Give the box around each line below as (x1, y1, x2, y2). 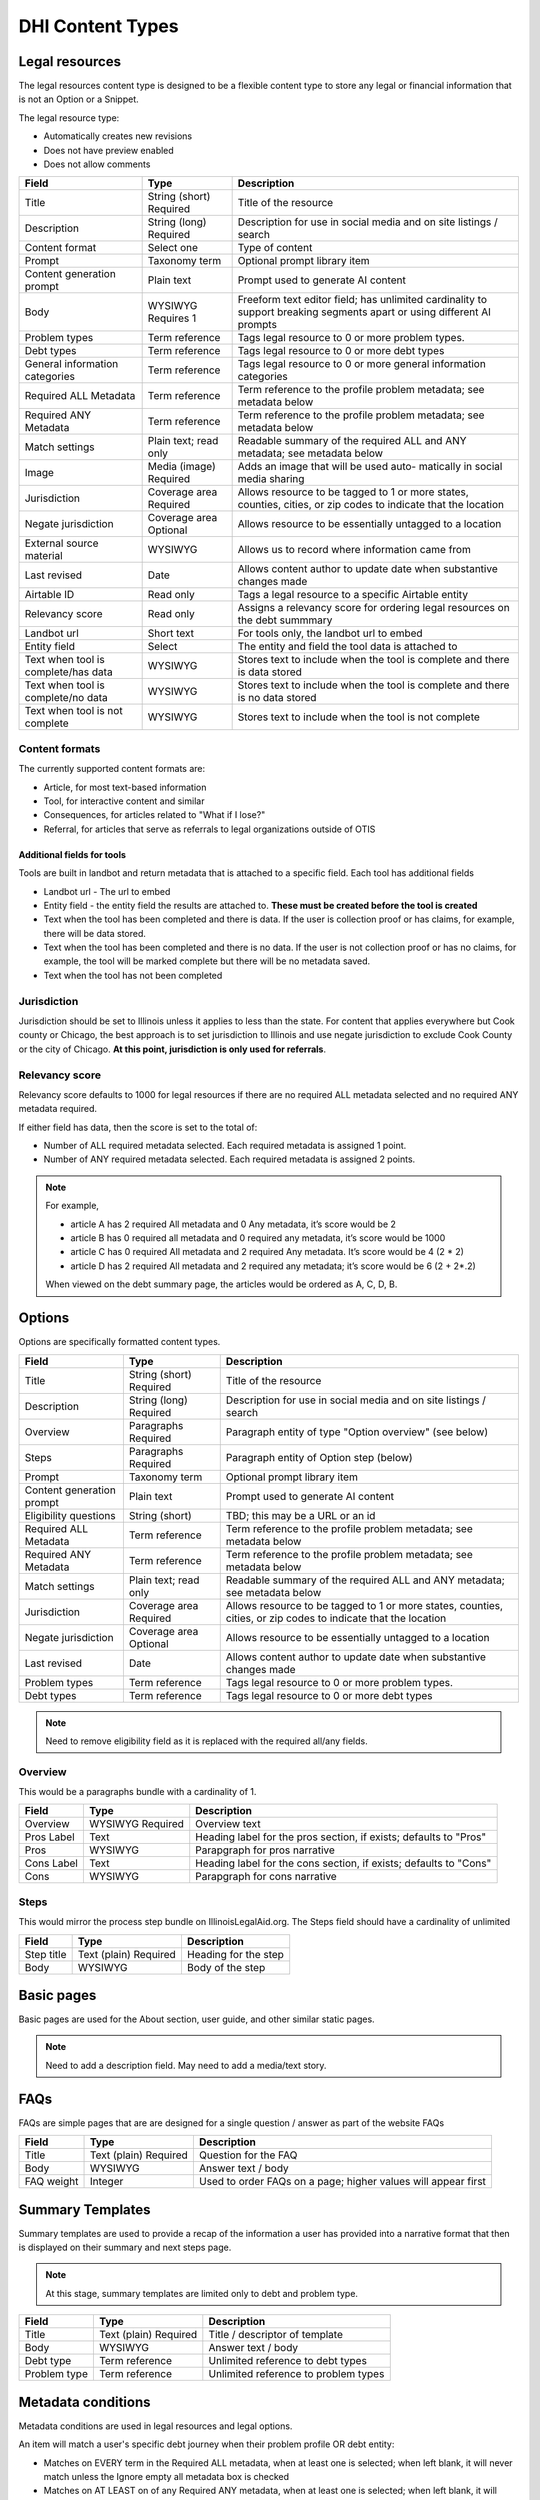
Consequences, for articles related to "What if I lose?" (43, 809, 266, 821)
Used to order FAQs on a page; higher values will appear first (198, 2175, 487, 2189)
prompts (237, 318, 277, 332)
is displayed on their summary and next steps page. (18, 2241, 232, 2254)
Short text (147, 626, 195, 640)
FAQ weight (24, 2175, 79, 2189)
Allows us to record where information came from (237, 543, 472, 557)
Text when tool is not (24, 704, 124, 718)
